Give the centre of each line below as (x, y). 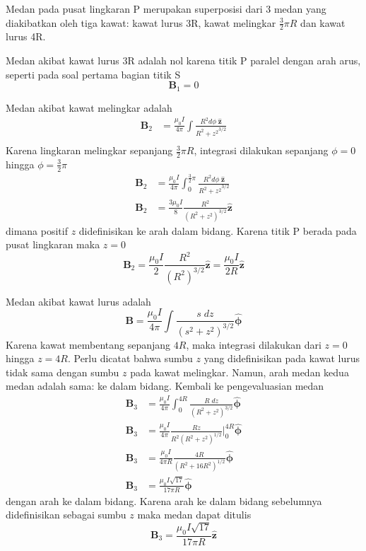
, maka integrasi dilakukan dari (254, 344)
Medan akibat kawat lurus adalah (78, 301)
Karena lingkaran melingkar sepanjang (89, 150)
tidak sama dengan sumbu (63, 372)
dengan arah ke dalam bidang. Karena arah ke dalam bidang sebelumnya (164, 500)
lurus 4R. (26, 36)
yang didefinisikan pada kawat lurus (282, 358)
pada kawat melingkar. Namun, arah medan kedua (240, 372)
